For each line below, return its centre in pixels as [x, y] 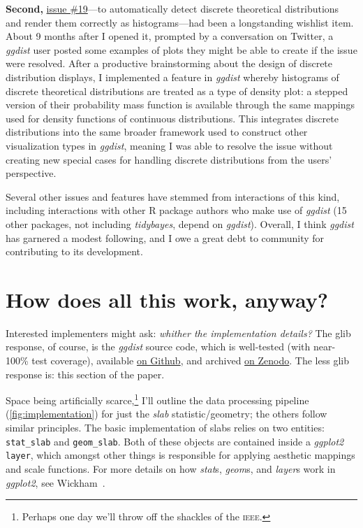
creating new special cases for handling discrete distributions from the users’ [169, 159]
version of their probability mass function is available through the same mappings [180, 105]
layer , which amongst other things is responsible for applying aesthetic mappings [180, 455]
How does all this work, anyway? [167, 299]
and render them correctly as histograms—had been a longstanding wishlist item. [180, 22]
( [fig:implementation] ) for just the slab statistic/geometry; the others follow [166, 414]
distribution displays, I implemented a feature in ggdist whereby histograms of [172, 77]
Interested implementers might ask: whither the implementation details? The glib [178, 333]
